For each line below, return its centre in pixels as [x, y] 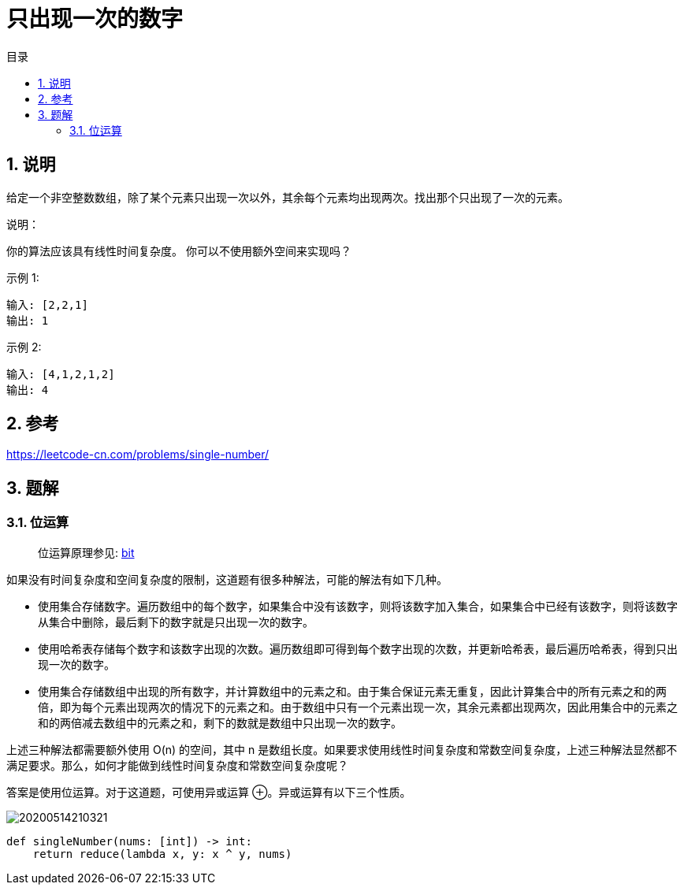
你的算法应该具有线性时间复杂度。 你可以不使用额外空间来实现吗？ [179, 251]
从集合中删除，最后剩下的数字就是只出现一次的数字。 [176, 622]
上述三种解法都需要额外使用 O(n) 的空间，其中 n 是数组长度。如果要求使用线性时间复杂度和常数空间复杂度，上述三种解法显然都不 [342, 749]
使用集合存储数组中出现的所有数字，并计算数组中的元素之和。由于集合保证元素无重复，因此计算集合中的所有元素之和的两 [352, 691]
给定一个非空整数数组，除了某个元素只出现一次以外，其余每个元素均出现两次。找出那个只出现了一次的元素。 [288, 197]
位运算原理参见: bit [86, 552]
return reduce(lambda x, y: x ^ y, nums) [162, 854]
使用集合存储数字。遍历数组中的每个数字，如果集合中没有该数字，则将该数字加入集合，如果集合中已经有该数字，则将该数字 [358, 606]
